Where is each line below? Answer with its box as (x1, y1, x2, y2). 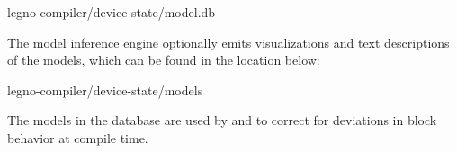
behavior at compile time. (7, 128, 148, 147)
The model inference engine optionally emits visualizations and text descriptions (7, 32, 450, 51)
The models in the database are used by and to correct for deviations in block (7, 111, 437, 130)
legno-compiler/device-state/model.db (7, 3, 216, 21)
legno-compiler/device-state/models (7, 80, 203, 99)
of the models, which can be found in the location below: (7, 50, 320, 69)
